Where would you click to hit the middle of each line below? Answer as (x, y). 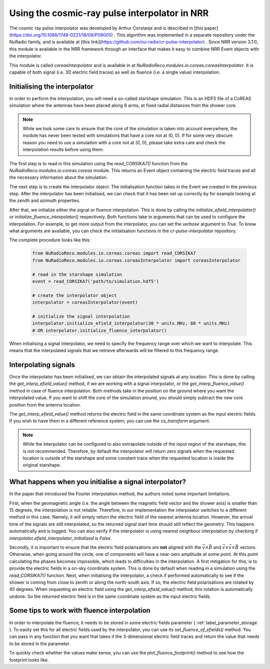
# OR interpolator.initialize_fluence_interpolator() (99, 330)
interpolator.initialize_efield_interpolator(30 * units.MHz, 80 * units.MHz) (131, 323)
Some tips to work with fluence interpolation (80, 611)
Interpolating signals (42, 365)
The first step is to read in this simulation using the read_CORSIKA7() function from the (98, 163)
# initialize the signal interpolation (81, 316)
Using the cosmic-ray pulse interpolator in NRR (109, 13)
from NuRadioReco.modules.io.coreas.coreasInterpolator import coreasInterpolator (136, 260)
